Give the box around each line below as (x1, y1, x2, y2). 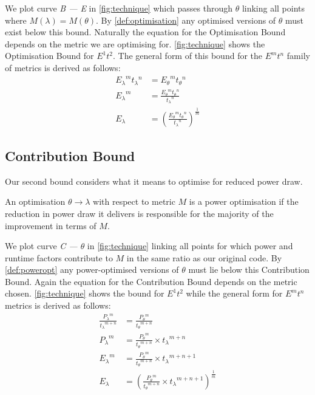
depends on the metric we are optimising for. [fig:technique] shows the (5, 37, 265, 50)
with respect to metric (93, 195, 175, 208)
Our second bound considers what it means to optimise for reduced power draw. (5, 174, 303, 187)
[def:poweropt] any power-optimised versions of (5, 263, 179, 276)
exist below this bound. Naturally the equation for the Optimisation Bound (5, 26, 286, 38)
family (286, 49, 310, 62)
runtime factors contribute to (5, 251, 113, 264)
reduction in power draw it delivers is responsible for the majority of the (5, 207, 274, 219)
